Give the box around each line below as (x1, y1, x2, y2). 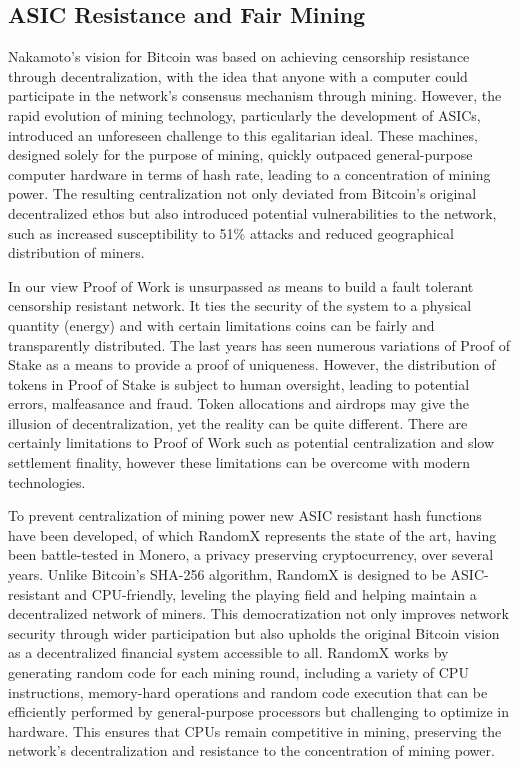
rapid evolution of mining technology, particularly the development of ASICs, (8, 104, 481, 125)
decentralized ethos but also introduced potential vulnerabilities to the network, (8, 202, 497, 223)
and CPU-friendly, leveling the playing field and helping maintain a (64, 583, 477, 604)
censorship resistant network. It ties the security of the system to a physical (8, 295, 472, 316)
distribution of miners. (8, 242, 145, 263)
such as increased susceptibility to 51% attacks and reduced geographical (8, 222, 454, 243)
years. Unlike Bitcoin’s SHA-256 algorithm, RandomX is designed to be (8, 564, 446, 585)
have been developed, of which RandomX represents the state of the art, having (8, 524, 497, 545)
